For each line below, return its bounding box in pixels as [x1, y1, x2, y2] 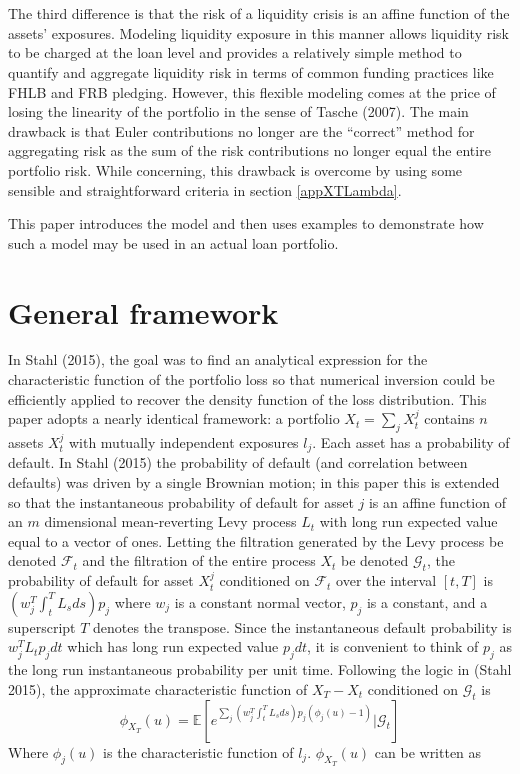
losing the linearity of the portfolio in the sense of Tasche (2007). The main [8, 101, 469, 122]
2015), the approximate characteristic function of [8, 678, 308, 699]
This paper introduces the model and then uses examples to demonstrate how [8, 213, 484, 234]
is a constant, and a [366, 591, 488, 612]
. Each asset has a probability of [312, 432, 510, 453]
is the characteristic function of [103, 741, 294, 762]
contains [424, 408, 475, 429]
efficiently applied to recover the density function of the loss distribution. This [8, 388, 487, 409]
